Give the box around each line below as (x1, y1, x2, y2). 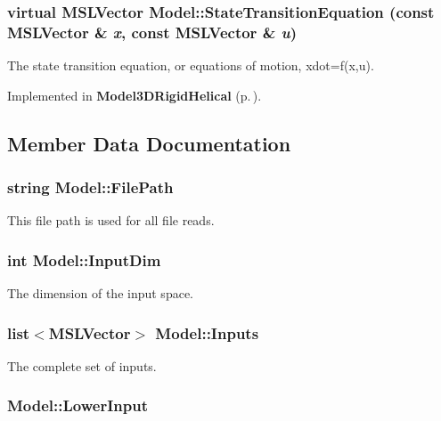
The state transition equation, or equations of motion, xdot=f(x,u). (7, 56, 374, 75)
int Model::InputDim (7, 248, 161, 271)
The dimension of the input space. (7, 284, 193, 303)
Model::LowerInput (7, 394, 148, 417)
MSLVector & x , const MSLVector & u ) (7, 20, 298, 43)
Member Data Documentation (7, 129, 291, 157)
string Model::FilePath (7, 176, 174, 198)
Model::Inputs (155, 321, 259, 344)
